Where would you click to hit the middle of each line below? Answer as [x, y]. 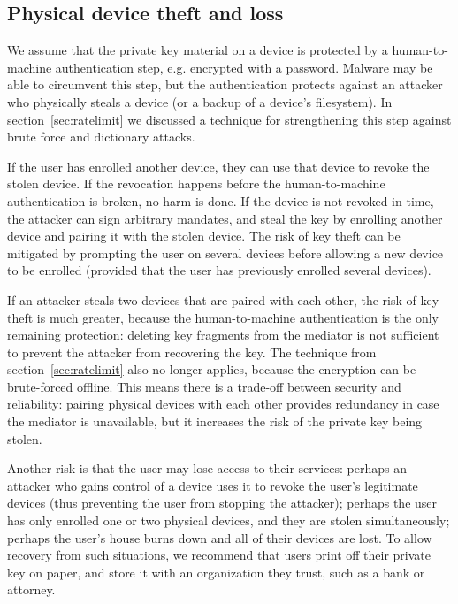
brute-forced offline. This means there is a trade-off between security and [204, 386]
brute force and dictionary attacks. [101, 137]
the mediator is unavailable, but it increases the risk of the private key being [215, 421]
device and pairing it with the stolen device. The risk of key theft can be [204, 236]
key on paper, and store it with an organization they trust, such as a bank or [216, 572]
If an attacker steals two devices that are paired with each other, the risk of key [223, 299]
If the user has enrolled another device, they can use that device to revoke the [218, 166]
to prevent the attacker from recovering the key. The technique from [192, 352]
